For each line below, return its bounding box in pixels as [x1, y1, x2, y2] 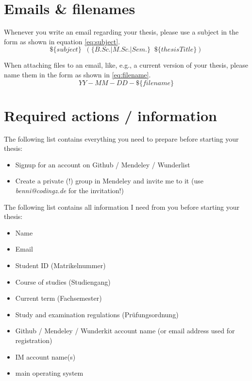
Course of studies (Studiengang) [15, 276, 111, 287]
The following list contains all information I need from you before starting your [4, 201, 240, 212]
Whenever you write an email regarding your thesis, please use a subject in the [4, 27, 239, 37]
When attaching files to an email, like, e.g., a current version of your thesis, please [4, 60, 248, 70]
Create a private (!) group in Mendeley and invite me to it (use [15, 176, 203, 186]
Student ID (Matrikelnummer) [15, 260, 106, 270]
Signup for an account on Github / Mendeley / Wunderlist [15, 159, 190, 169]
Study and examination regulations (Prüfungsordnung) [15, 309, 179, 319]
